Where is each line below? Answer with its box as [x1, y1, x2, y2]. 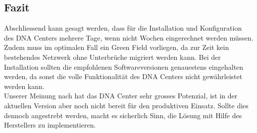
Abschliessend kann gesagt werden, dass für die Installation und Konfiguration [4, 23, 242, 33]
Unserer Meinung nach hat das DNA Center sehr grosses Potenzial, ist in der [4, 90, 238, 101]
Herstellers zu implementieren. [4, 120, 96, 130]
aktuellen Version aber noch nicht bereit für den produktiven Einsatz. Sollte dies [4, 100, 249, 110]
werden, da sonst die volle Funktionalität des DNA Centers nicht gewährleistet [4, 71, 243, 82]
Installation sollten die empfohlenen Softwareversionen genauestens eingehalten [4, 61, 244, 72]
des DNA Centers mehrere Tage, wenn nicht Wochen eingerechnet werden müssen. [4, 32, 254, 43]
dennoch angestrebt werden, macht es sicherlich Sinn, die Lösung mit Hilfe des [4, 110, 242, 120]
